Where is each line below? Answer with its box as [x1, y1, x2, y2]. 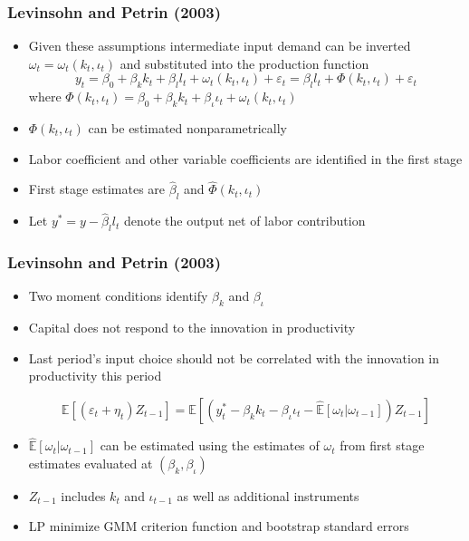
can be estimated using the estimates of [100, 436, 320, 455]
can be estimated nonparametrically [88, 119, 287, 137]
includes [61, 486, 106, 505]
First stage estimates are [28, 179, 166, 198]
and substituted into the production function [120, 53, 369, 72]
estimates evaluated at [28, 453, 153, 472]
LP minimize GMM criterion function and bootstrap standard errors [28, 517, 409, 536]
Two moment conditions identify [28, 286, 208, 305]
